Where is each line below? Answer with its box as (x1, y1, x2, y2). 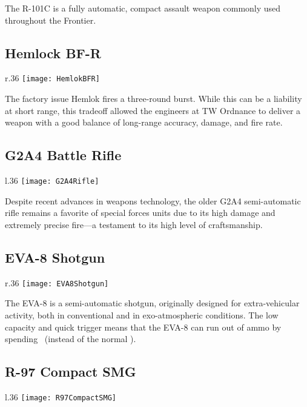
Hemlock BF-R (5, 43, 101, 62)
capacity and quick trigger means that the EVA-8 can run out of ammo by (5, 320, 282, 333)
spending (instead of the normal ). (5, 332, 136, 345)
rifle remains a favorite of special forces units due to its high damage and (5, 206, 276, 219)
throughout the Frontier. (5, 13, 96, 26)
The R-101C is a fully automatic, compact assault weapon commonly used (5, 2, 281, 14)
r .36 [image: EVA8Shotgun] (5, 276, 109, 289)
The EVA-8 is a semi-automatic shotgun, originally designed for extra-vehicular (5, 297, 300, 309)
